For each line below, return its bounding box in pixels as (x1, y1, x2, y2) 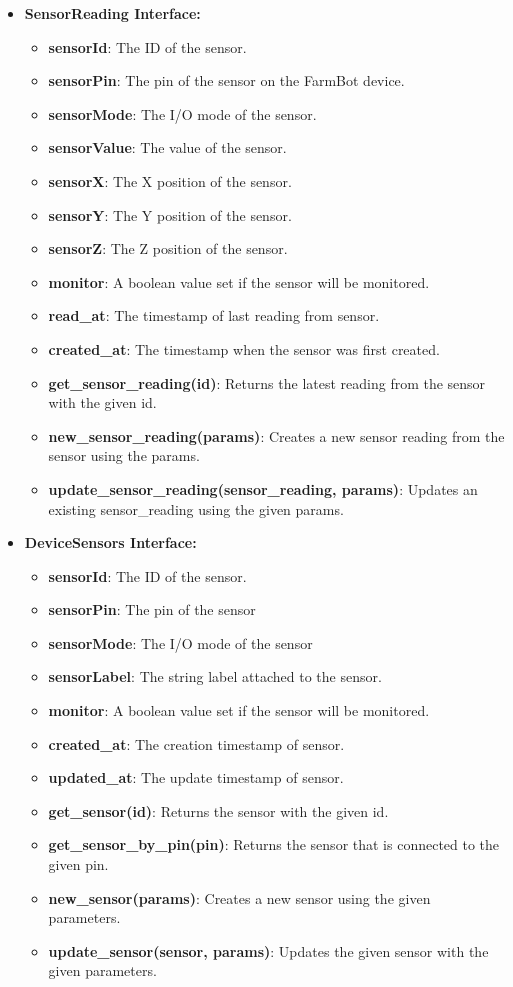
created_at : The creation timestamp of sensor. (48, 733, 345, 754)
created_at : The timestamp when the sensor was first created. (48, 338, 440, 359)
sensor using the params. (48, 445, 200, 466)
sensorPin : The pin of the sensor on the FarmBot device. (48, 70, 405, 91)
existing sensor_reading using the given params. (48, 498, 344, 519)
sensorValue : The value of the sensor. (48, 137, 287, 158)
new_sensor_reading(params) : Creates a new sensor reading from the (48, 425, 505, 446)
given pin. (48, 854, 109, 875)
